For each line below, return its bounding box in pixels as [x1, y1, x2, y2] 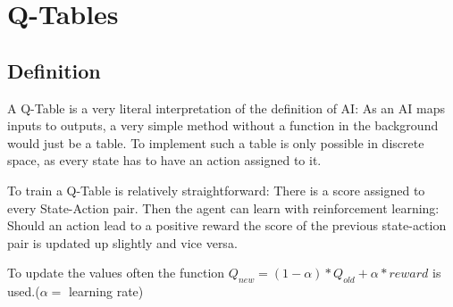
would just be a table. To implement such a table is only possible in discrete [7, 133, 424, 152]
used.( [7, 282, 40, 301]
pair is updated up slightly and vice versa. [7, 233, 238, 252]
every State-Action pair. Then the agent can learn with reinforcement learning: [7, 198, 440, 217]
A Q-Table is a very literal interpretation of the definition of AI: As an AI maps [7, 98, 445, 117]
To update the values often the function [7, 263, 225, 282]
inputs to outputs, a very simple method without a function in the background [7, 116, 439, 135]
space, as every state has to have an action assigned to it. [7, 151, 322, 170]
